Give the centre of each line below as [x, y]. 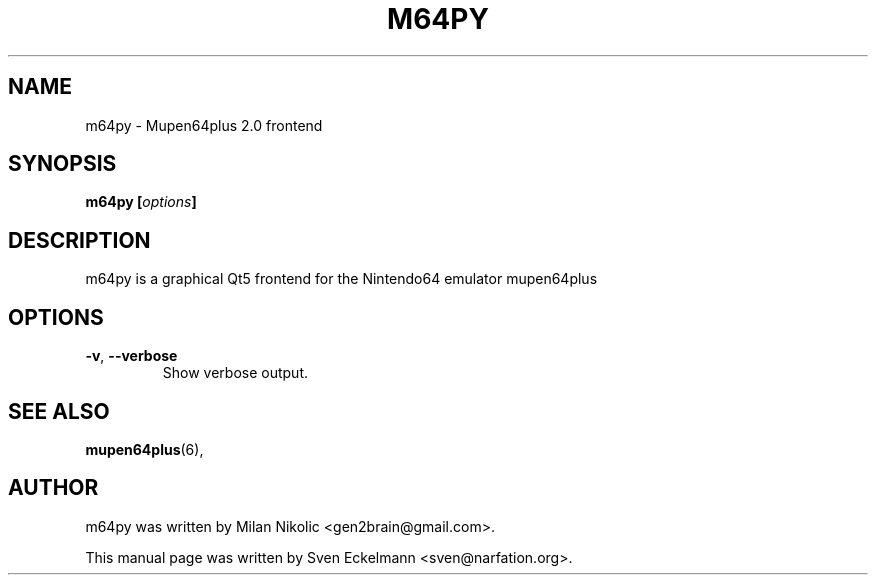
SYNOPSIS [62, 164]
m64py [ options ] [141, 202]
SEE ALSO [59, 411]
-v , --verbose [131, 356]
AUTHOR [53, 488]
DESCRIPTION [79, 240]
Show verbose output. [235, 373]
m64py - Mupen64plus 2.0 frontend [204, 125]
